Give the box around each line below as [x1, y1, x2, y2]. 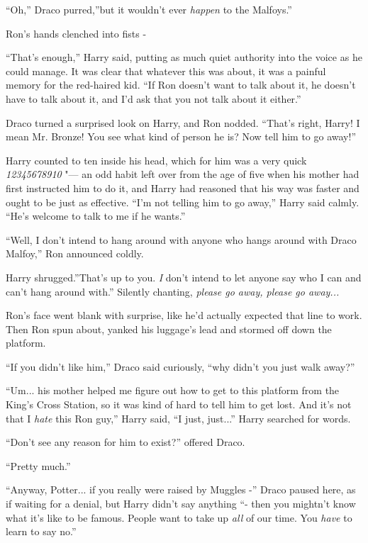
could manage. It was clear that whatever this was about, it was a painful [6, 63, 326, 78]
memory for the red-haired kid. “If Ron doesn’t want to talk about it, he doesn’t [6, 77, 356, 92]
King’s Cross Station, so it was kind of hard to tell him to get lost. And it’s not [6, 397, 352, 412]
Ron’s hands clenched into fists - [6, 26, 147, 40]
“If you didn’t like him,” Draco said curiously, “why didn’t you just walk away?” [6, 359, 355, 374]
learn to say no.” [6, 524, 77, 539]
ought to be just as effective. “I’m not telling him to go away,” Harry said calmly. [6, 194, 359, 209]
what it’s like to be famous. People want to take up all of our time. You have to [6, 510, 352, 525]
